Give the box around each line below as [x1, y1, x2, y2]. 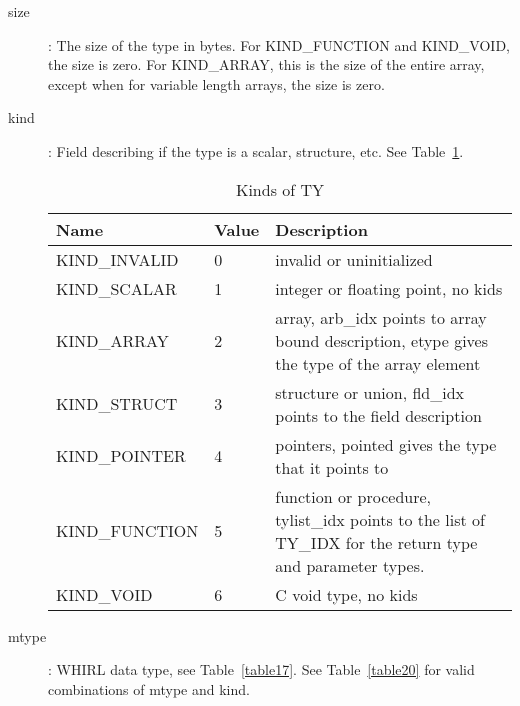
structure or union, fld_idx [275, 380, 465, 404]
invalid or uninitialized [275, 247, 433, 271]
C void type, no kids [275, 582, 418, 606]
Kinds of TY [235, 177, 325, 201]
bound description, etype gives [275, 328, 489, 352]
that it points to [275, 455, 389, 479]
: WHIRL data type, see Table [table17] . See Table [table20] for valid [48, 659, 475, 680]
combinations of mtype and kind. [48, 678, 250, 699]
